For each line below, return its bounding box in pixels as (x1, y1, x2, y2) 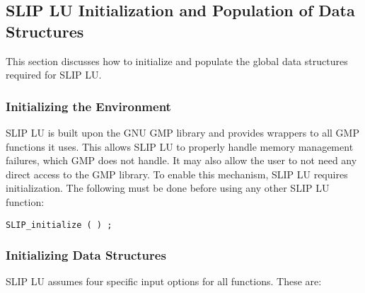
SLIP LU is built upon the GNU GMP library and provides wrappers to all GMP (6, 125, 359, 139)
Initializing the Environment (6, 97, 171, 115)
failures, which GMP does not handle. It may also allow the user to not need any (6, 153, 357, 168)
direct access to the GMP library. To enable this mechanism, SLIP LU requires (6, 166, 348, 181)
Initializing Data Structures (6, 246, 166, 264)
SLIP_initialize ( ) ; (6, 219, 112, 230)
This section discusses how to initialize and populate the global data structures (6, 53, 348, 68)
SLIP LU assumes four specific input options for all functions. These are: (6, 274, 322, 289)
